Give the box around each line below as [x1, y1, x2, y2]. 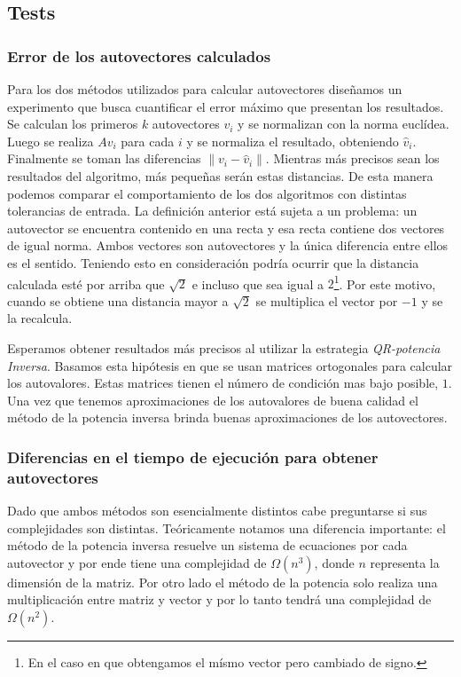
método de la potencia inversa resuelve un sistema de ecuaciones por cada [7, 536, 408, 555]
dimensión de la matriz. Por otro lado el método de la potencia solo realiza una [7, 572, 438, 591]
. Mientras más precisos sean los [265, 149, 440, 168]
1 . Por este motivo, [333, 272, 436, 293]
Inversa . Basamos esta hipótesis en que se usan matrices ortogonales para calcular [7, 356, 453, 374]
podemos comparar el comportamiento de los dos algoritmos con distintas [7, 184, 407, 202]
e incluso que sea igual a [191, 274, 324, 293]
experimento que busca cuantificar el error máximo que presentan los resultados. [7, 97, 444, 115]
